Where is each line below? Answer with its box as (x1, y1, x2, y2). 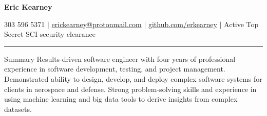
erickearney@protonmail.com (51, 18, 142, 29)
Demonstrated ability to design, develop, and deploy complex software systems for (4, 73, 262, 84)
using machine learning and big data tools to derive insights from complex (4, 94, 238, 104)
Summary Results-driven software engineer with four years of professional (4, 53, 236, 64)
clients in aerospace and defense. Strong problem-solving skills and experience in (4, 83, 257, 94)
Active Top (224, 18, 259, 29)
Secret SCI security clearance (4, 29, 96, 39)
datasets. (4, 103, 32, 114)
